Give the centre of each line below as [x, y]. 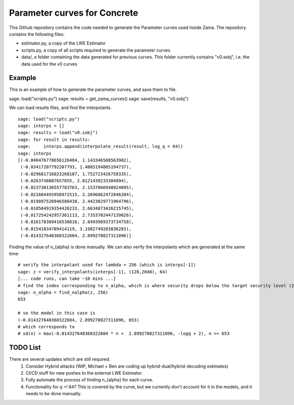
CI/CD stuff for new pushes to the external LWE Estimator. [84, 373]
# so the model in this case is [57, 313]
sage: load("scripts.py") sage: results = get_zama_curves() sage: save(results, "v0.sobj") [99, 99]
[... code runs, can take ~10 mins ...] [67, 279]
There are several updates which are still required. [60, 359]
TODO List [25, 348]
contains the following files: [37, 34]
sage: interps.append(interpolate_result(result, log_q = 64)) [100, 147]
